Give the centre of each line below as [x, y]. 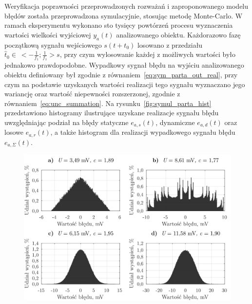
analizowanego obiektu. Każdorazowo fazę [178, 34]
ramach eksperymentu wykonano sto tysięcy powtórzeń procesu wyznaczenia [119, 25]
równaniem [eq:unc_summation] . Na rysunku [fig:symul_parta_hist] [108, 103]
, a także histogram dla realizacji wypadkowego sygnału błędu [143, 132]
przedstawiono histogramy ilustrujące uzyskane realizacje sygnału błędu [112, 113]
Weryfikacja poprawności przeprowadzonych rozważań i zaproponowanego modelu [126, 6]
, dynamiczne [175, 122]
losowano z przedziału [170, 45]
